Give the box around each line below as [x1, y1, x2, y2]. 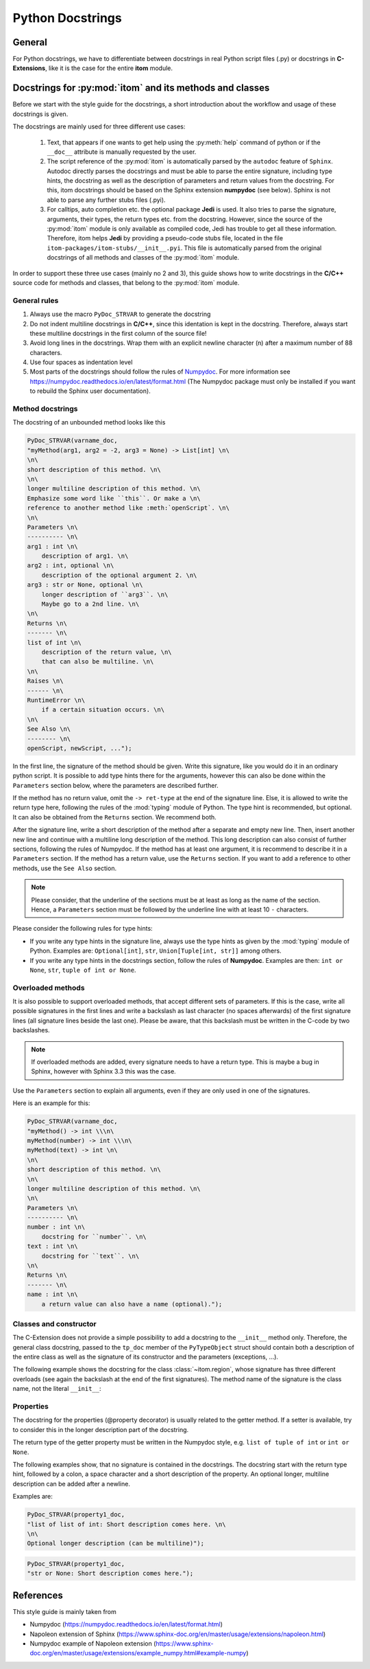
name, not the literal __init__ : [12, 1385, 102, 1393]
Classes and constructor [12, 1319, 97, 1328]
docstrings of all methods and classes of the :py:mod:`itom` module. [47, 253, 240, 262]
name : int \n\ [27, 1291, 78, 1298]
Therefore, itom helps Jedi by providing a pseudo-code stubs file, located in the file [47, 234, 284, 242]
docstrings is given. [12, 110, 69, 118]
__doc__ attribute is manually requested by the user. [47, 148, 197, 156]
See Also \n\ [27, 725, 71, 733]
